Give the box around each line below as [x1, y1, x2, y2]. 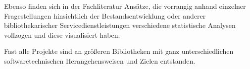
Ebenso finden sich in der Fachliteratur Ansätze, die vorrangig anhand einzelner [4, 1, 246, 11]
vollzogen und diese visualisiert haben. [4, 29, 120, 40]
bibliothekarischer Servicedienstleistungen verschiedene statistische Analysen [4, 20, 236, 30]
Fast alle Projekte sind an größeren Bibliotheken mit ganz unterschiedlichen [4, 46, 234, 56]
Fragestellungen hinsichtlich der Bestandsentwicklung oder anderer [4, 10, 206, 21]
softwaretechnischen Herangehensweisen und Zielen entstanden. [4, 55, 196, 66]
